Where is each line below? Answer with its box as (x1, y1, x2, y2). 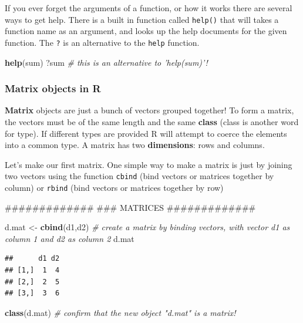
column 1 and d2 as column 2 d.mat (5, 232, 134, 244)
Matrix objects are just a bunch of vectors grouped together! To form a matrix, (5, 104, 294, 116)
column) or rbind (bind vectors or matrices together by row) (5, 181, 224, 193)
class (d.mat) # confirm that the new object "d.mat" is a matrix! (5, 306, 236, 318)
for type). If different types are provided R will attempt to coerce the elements (5, 127, 287, 139)
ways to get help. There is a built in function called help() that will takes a (5, 13, 279, 25)
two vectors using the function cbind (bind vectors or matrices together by (5, 170, 274, 182)
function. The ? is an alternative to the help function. (5, 36, 200, 48)
